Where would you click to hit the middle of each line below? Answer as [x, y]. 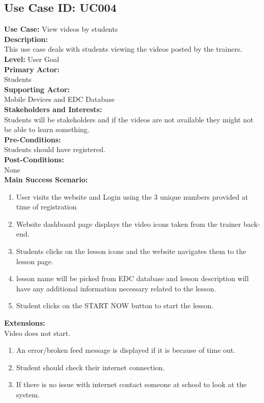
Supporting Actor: [37, 89]
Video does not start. [37, 333]
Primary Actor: [32, 69]
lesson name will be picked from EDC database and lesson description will [133, 278]
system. [28, 395]
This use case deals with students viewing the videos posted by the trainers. [123, 49]
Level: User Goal [32, 59]
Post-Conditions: [34, 159]
